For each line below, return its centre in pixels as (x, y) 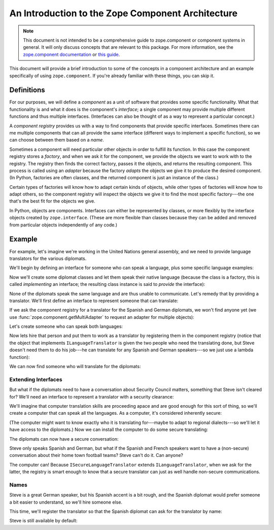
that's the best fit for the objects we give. (53, 201)
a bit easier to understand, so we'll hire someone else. (66, 502)
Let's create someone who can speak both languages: (66, 326)
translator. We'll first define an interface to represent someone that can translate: (94, 301)
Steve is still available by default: (43, 521)
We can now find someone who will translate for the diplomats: (75, 367)
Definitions (27, 90)
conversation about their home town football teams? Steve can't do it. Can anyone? (96, 455)
